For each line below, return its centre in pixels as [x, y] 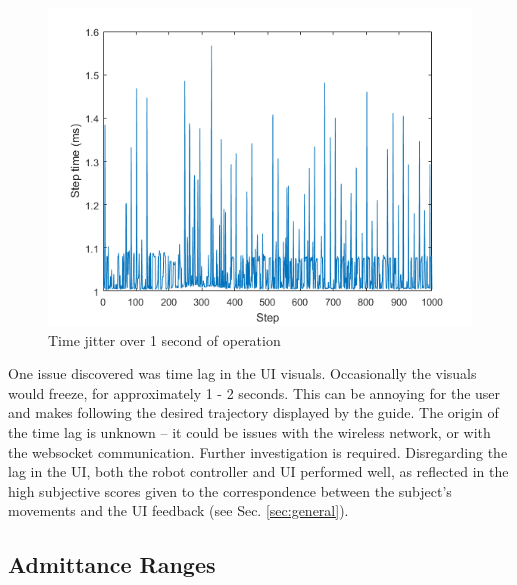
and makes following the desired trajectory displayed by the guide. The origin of [253, 412]
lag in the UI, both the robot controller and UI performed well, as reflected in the [258, 471]
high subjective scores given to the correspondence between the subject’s [230, 490]
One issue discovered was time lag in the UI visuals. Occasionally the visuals [242, 373]
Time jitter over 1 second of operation [164, 339]
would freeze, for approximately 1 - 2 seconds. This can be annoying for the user [254, 392]
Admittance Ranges [112, 564]
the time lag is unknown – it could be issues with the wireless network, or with [249, 431]
